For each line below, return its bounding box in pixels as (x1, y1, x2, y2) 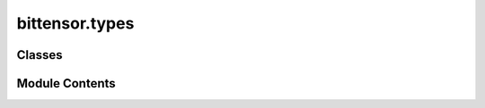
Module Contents (16, 76, 116, 91)
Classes (16, 47, 63, 62)
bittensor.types (16, 13, 135, 33)
